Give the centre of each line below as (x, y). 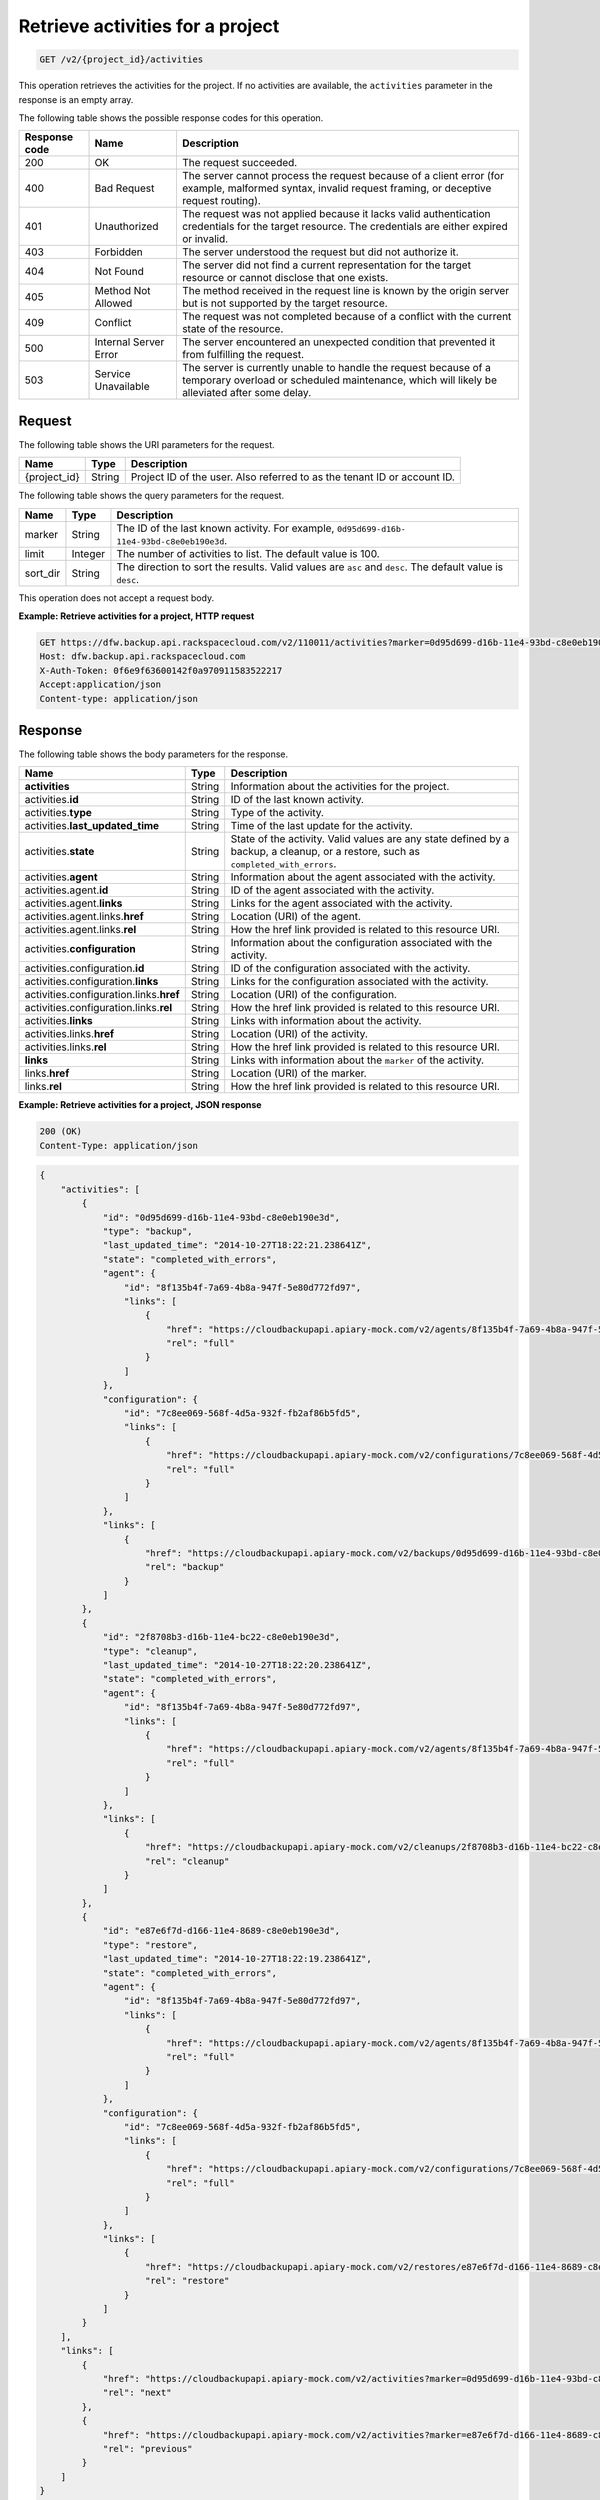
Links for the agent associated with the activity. (342, 903)
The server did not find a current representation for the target (326, 265)
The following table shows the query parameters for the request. (151, 496)
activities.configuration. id (84, 968)
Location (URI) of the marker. (298, 1073)
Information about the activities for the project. (340, 787)
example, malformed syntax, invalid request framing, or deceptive (336, 188)
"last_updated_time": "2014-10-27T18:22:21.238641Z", (237, 1245)
